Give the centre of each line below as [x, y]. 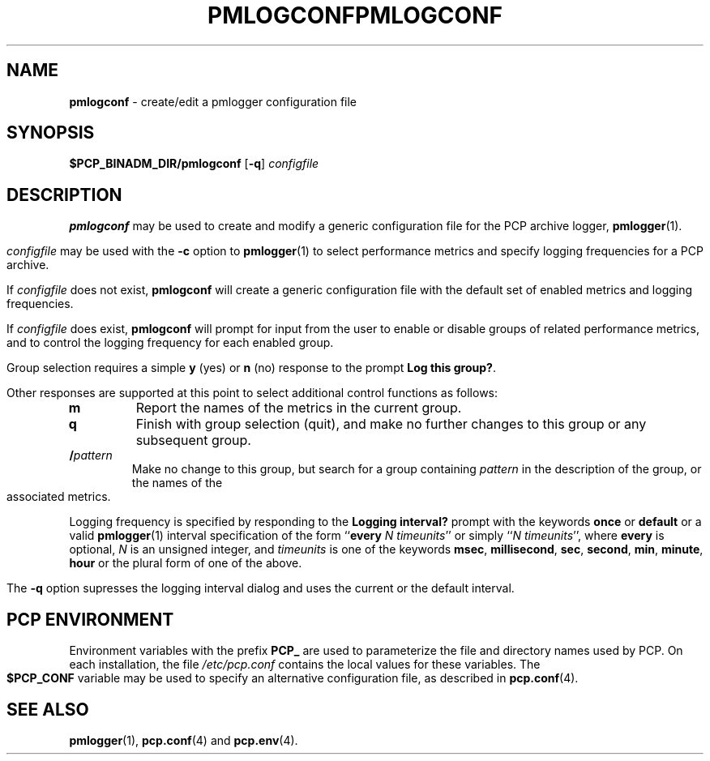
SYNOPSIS [51, 133]
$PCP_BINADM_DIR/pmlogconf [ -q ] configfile [194, 164]
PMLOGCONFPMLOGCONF [355, 15]
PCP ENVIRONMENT [90, 619]
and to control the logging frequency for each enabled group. [170, 343]
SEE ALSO [48, 709]
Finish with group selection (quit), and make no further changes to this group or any [391, 424]
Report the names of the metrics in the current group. [299, 408]
